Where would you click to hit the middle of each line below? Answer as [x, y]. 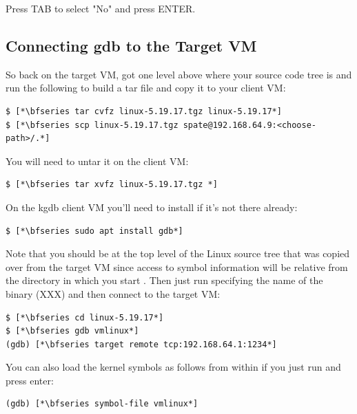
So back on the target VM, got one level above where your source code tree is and [179, 74]
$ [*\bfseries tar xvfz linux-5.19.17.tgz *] [112, 185]
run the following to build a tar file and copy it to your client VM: [146, 88]
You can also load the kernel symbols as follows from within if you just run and [173, 367]
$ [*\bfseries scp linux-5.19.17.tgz [92, 125]
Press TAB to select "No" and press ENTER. [101, 8]
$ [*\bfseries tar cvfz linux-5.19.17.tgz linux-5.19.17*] [144, 111]
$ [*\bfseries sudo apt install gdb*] [94, 231]
